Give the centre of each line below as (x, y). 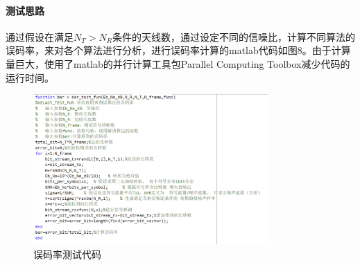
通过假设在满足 (40, 36)
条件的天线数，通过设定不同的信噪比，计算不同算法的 (233, 36)
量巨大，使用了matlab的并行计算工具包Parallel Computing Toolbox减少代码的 (178, 63)
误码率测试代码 (67, 254)
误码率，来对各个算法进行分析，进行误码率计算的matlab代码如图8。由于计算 (178, 50)
